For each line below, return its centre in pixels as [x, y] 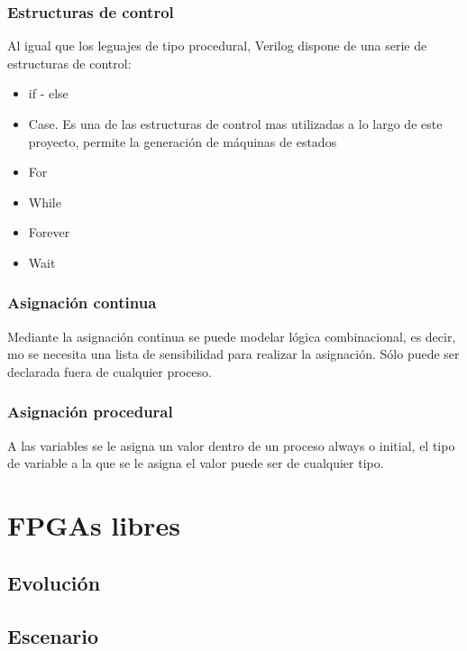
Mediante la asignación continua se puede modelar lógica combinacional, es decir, [232, 336]
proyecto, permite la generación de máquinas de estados [183, 141]
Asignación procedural [90, 412]
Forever [49, 232]
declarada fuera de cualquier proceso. [110, 371]
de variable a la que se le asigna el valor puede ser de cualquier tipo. [196, 463]
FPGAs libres [94, 525]
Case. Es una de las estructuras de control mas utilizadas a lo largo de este [235, 124]
